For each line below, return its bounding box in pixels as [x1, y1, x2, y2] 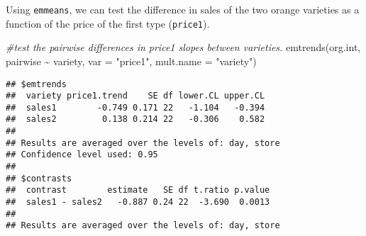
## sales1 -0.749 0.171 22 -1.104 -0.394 [6, 102, 265, 113]
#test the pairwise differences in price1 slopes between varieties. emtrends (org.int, [6, 40, 361, 55]
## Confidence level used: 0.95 [6, 150, 158, 160]
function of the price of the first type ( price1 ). [6, 16, 210, 30]
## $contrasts [6, 173, 72, 184]
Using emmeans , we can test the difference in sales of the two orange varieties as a [6, 2, 360, 16]
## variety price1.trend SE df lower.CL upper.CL [6, 91, 265, 101]
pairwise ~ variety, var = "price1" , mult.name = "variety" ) [6, 53, 257, 68]
